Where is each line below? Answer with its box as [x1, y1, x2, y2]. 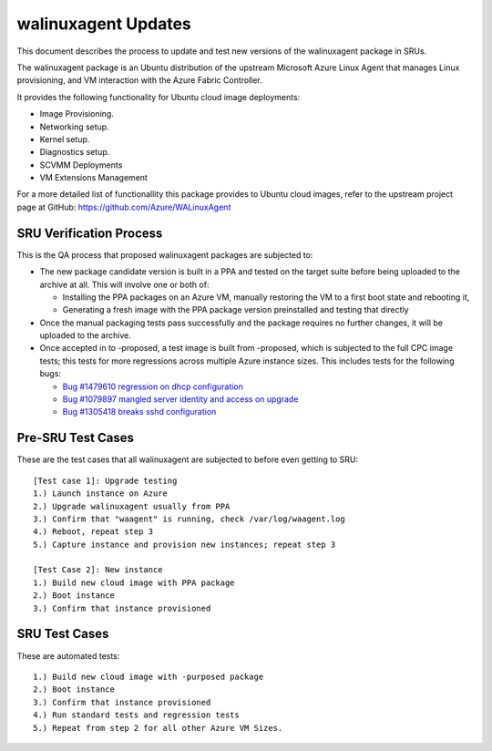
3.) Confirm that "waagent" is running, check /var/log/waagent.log [33, 513, 345, 524]
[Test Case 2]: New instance [33, 565, 163, 575]
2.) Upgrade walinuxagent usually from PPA [33, 501, 231, 511]
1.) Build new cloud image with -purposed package [33, 671, 264, 682]
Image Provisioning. [39, 108, 114, 119]
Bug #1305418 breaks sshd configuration [62, 406, 217, 417]
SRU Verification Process [16, 225, 163, 241]
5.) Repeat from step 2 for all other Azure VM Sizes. [33, 723, 283, 733]
